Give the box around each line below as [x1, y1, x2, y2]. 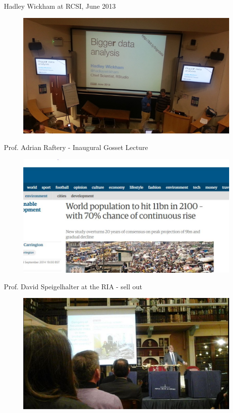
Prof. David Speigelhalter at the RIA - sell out [4, 281, 143, 291]
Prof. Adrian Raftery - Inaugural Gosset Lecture [4, 142, 148, 152]
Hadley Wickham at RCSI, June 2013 [4, 1, 116, 11]
